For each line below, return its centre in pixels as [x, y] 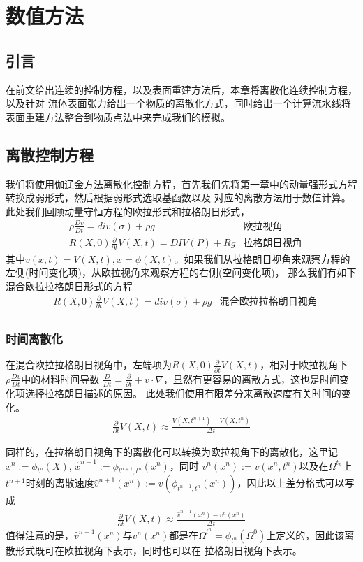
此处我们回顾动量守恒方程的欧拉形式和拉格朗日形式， [128, 211]
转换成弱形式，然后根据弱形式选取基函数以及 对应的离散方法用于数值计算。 [178, 197]
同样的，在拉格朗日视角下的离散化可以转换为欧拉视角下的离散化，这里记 [172, 451]
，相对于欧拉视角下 [304, 365]
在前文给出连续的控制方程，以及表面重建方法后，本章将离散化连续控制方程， [181, 89]
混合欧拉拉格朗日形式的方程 [69, 286]
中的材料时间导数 [60, 379]
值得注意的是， [40, 534]
